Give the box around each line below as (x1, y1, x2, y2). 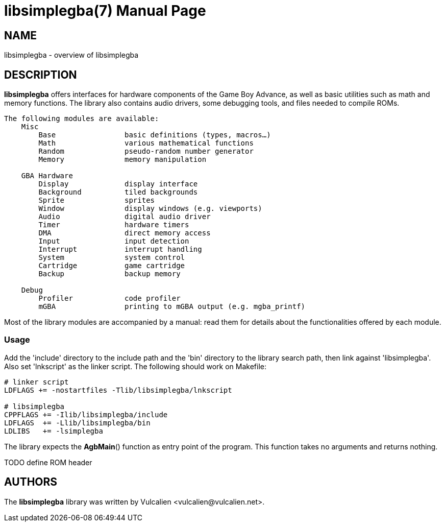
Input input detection (38, 237, 189, 246)
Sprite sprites (38, 196, 155, 205)
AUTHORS (4, 475, 58, 489)
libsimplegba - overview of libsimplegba (4, 51, 139, 60)
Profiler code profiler (38, 294, 181, 303)
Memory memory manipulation (38, 155, 207, 164)
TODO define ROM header (4, 458, 92, 467)
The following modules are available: (4, 114, 159, 123)
